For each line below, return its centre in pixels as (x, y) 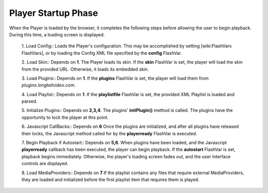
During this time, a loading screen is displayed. (57, 34)
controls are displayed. (45, 164)
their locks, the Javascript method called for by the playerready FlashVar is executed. (109, 133)
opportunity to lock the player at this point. (65, 117)
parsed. (29, 101)
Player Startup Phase (54, 13)
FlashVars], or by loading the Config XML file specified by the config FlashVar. (102, 53)
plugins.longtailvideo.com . (49, 85)
